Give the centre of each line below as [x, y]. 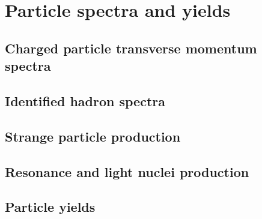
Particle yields [50, 207]
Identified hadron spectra [85, 100]
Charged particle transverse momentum [131, 48]
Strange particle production [93, 136]
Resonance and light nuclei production [127, 171]
